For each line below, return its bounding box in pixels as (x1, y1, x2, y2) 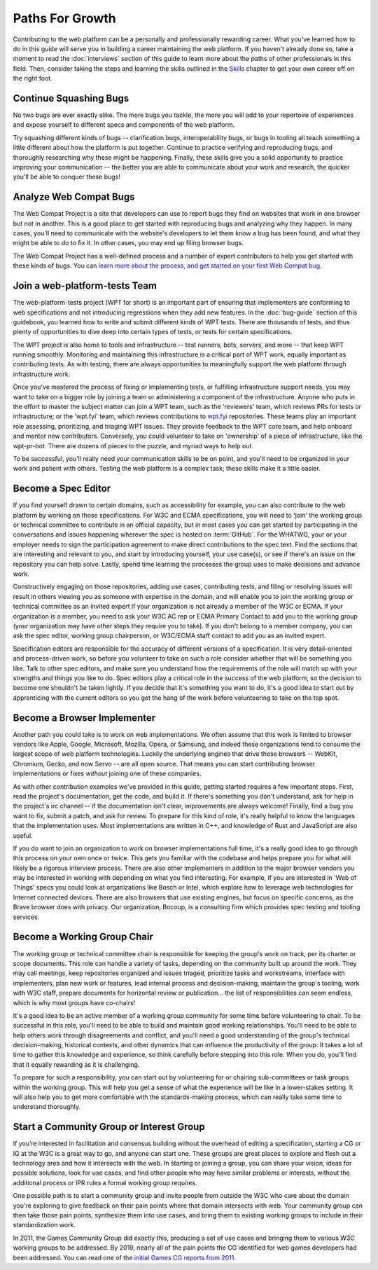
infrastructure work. (13, 370, 71, 378)
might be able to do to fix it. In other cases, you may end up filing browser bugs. (13, 239, 244, 247)
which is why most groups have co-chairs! (13, 998, 136, 1007)
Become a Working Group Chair (13, 931, 154, 943)
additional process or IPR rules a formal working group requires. (13, 1178, 197, 1187)
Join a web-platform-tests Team (13, 280, 157, 292)
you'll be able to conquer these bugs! (13, 172, 120, 181)
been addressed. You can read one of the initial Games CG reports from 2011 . (13, 1253, 236, 1262)
